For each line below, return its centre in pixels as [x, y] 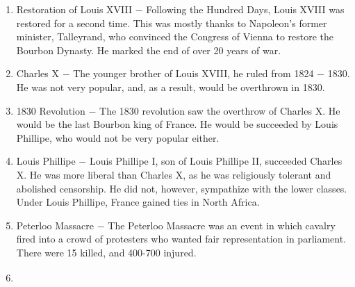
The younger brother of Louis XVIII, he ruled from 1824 [193, 73]
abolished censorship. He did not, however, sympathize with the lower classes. [182, 188]
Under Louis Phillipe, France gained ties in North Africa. [138, 202]
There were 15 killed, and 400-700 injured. [106, 252]
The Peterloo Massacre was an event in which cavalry [222, 225]
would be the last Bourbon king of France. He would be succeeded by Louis [177, 124]
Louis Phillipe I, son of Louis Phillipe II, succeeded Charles [216, 161]
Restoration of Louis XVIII [74, 9]
